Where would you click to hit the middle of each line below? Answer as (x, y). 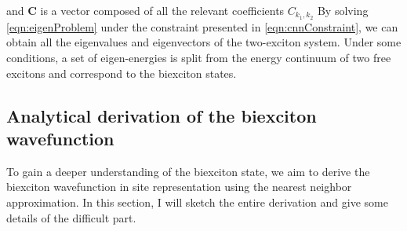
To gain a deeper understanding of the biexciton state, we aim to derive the (188, 171)
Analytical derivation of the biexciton (162, 115)
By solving (343, 10)
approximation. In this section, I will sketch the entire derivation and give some (197, 202)
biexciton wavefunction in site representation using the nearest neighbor (179, 187)
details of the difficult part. (71, 217)
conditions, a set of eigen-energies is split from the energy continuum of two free (199, 58)
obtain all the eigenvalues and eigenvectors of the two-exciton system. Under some (204, 42)
